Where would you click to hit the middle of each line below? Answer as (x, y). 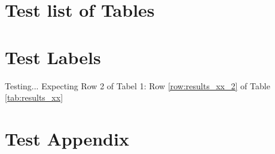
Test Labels (53, 57)
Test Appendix (67, 138)
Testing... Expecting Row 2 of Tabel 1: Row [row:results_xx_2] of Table (137, 85)
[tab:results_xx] (34, 97)
